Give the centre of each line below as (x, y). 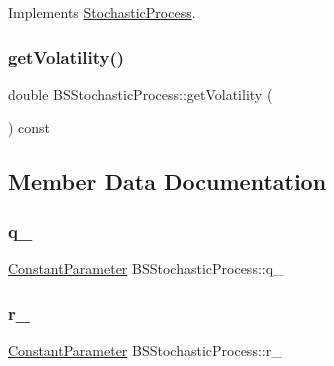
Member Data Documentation (167, 181)
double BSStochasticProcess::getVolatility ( (140, 93)
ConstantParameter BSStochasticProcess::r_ (145, 349)
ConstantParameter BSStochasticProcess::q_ (146, 268)
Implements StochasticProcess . (102, 12)
